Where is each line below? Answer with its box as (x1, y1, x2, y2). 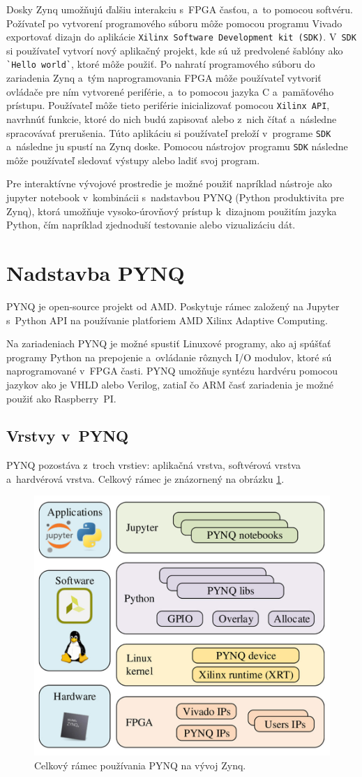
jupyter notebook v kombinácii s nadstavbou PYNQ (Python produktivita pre (6, 190, 345, 205)
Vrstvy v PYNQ (6, 425, 129, 446)
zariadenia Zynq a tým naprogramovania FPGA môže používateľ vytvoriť (6, 71, 322, 85)
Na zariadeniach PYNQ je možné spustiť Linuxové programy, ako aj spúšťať (6, 336, 331, 351)
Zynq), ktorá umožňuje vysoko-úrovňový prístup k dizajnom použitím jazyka (6, 203, 337, 218)
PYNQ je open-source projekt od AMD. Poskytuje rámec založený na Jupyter (6, 298, 340, 313)
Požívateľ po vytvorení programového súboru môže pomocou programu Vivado (6, 15, 342, 30)
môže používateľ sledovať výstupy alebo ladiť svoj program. (6, 152, 260, 167)
